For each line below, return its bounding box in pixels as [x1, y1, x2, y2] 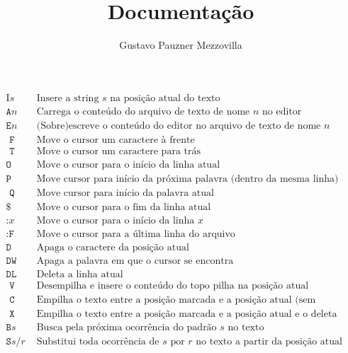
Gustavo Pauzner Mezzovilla [119, 37, 242, 52]
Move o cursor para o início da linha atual [36, 159, 220, 170]
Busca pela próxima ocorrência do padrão [36, 323, 217, 333]
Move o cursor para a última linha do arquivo [36, 229, 235, 240]
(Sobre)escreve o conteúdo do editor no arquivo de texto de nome [36, 120, 321, 131]
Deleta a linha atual [36, 270, 123, 280]
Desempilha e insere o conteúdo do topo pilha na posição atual [36, 281, 309, 291]
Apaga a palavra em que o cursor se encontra [36, 256, 234, 267]
